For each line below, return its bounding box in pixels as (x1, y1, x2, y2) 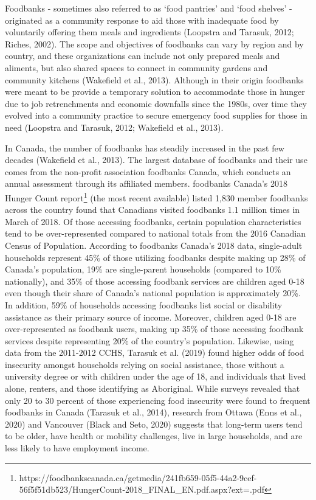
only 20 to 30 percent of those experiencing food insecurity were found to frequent (5, 394, 311, 406)
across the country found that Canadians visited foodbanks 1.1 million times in (5, 203, 300, 216)
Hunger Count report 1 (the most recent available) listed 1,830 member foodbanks (5, 189, 308, 204)
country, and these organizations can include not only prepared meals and (5, 49, 280, 62)
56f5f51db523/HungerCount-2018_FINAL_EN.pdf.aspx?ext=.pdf (19, 483, 265, 496)
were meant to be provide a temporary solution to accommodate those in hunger (5, 85, 305, 98)
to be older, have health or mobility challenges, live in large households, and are (5, 429, 303, 442)
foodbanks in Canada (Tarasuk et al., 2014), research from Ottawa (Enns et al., (5, 406, 302, 418)
